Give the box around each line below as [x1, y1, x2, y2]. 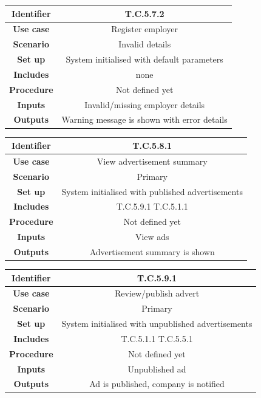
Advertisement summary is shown [89, 245, 215, 258]
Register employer [111, 22, 178, 35]
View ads [135, 230, 169, 243]
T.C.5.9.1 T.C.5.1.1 [116, 200, 188, 213]
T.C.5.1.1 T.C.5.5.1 [121, 332, 193, 345]
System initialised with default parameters [66, 53, 223, 66]
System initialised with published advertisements [61, 185, 243, 197]
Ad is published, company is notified [89, 377, 225, 390]
